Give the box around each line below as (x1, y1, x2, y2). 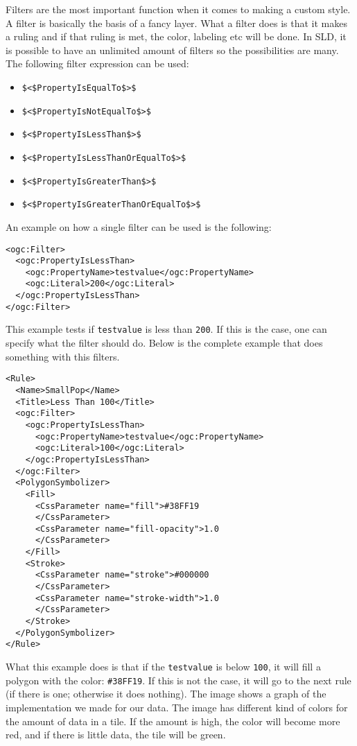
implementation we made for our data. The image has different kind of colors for (6, 700, 348, 714)
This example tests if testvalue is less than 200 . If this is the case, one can (6, 322, 327, 336)
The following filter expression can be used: (6, 56, 189, 71)
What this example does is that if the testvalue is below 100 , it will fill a (6, 659, 321, 674)
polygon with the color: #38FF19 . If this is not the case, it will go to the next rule (6, 673, 351, 687)
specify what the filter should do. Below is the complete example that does (6, 336, 323, 350)
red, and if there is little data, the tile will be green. (6, 727, 226, 742)
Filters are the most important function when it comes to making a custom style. (6, 2, 351, 16)
